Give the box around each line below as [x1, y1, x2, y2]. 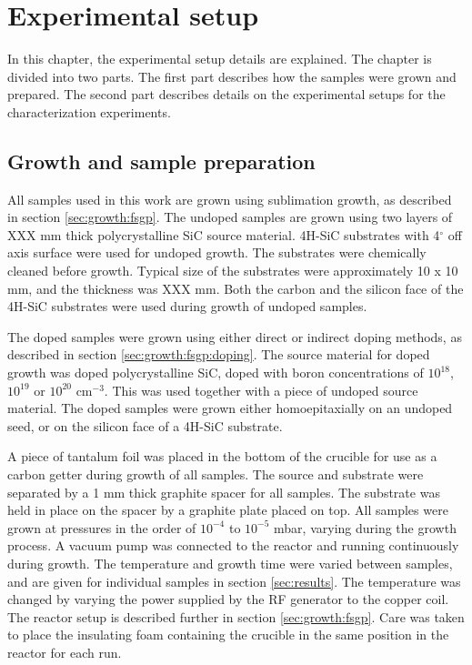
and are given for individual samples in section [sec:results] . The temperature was [7, 571, 461, 590]
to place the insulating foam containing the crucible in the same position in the [7, 625, 449, 644]
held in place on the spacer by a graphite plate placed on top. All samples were [7, 500, 448, 519]
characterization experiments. [7, 102, 171, 121]
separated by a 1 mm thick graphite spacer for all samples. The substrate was [7, 482, 440, 501]
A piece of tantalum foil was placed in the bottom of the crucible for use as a [7, 447, 437, 466]
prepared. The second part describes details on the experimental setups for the [7, 85, 446, 104]
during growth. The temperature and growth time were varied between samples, [7, 553, 453, 572]
